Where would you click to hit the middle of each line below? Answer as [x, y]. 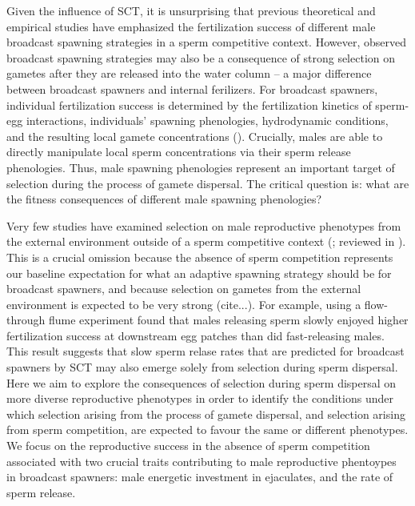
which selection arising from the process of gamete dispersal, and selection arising [206, 414]
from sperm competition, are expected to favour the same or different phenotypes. [207, 430]
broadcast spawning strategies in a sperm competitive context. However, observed [206, 42]
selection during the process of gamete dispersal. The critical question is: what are [208, 183]
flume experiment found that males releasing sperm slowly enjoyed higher [228, 320]
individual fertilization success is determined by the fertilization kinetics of [189, 104]
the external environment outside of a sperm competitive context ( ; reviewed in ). [206, 241]
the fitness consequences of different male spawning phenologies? [164, 199]
